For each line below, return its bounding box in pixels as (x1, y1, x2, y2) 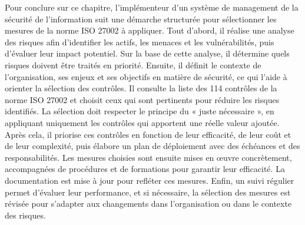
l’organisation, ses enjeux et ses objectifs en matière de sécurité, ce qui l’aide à (5, 70, 287, 82)
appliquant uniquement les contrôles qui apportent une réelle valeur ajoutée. (5, 116, 280, 128)
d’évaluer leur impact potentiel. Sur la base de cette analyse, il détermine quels (5, 47, 290, 59)
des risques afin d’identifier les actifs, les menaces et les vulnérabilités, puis (5, 35, 274, 48)
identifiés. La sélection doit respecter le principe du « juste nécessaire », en (5, 105, 274, 117)
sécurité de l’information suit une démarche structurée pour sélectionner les (5, 12, 277, 25)
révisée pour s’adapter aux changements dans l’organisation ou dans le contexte (5, 197, 292, 210)
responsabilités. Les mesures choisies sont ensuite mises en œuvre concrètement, (5, 151, 292, 163)
